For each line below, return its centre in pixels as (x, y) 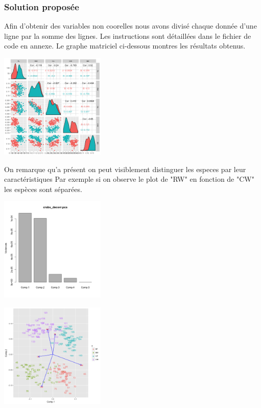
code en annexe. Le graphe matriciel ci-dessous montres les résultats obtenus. (125, 46)
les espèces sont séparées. (43, 189)
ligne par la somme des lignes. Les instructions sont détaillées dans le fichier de (128, 35)
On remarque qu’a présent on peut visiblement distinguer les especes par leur (125, 169)
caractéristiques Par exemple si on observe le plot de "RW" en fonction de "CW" (129, 179)
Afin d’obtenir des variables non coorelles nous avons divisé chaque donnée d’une (130, 26)
